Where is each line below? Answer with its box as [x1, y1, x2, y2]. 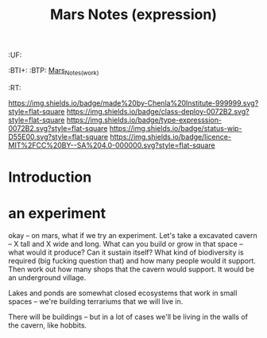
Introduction [8, 168, 92, 186]
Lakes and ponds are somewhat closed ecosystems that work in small [8, 288, 238, 298]
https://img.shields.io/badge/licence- [110, 132, 232, 141]
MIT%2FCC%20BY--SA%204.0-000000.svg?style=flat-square [8, 140, 216, 150]
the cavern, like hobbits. [8, 321, 87, 330]
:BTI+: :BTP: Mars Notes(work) [8, 66, 99, 77]
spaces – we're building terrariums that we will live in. [8, 297, 184, 306]
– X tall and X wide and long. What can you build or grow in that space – [8, 240, 244, 249]
